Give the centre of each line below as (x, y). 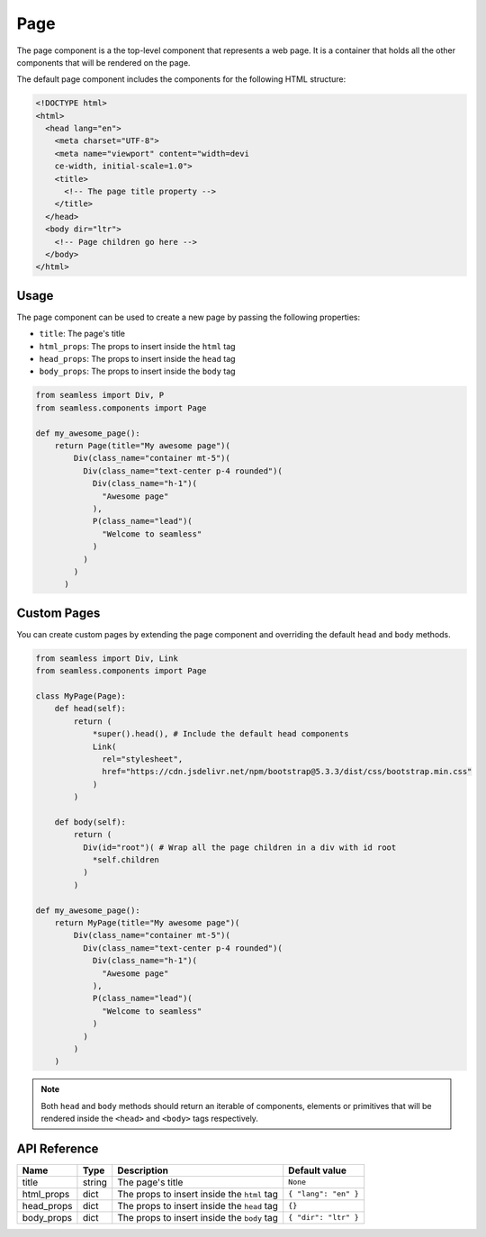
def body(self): (90, 822)
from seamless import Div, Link (107, 658)
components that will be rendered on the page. (103, 62)
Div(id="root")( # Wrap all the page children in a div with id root (239, 847)
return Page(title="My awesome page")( (143, 446)
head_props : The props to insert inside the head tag (137, 359)
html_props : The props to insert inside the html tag (137, 346)
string (95, 1182)
